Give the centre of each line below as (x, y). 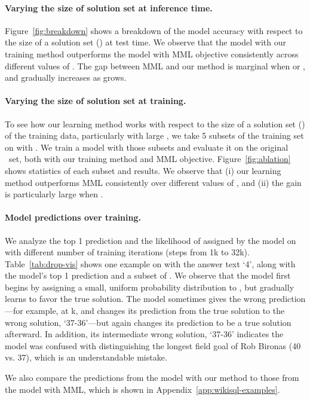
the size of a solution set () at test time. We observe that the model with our (145, 42)
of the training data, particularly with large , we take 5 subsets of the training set (154, 135)
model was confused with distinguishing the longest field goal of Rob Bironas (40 (153, 345)
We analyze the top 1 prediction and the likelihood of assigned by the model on (151, 240)
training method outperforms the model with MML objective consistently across (152, 54)
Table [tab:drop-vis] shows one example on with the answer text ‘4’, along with (150, 263)
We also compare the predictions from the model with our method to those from (152, 378)
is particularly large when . (54, 194)
